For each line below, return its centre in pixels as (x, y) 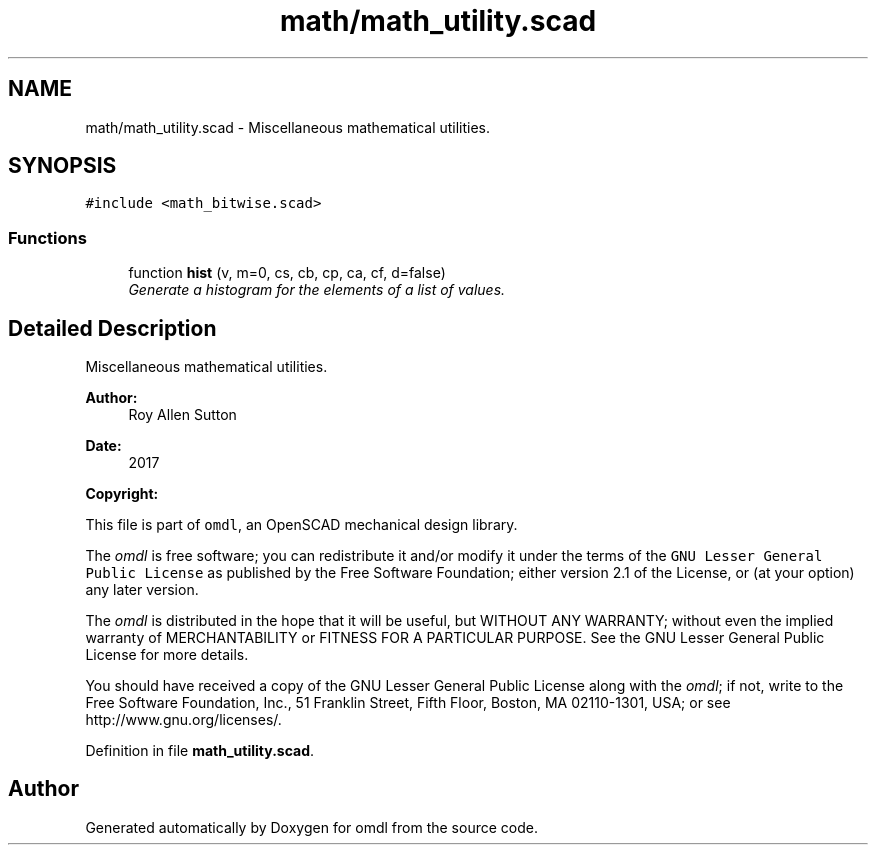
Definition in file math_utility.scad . (200, 751)
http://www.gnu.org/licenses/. (183, 720)
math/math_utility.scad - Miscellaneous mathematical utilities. (288, 127)
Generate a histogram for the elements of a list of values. (317, 290)
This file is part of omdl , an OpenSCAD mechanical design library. (301, 525)
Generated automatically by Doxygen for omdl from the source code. (311, 827)
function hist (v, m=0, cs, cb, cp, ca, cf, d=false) (287, 273)
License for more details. (167, 655)
